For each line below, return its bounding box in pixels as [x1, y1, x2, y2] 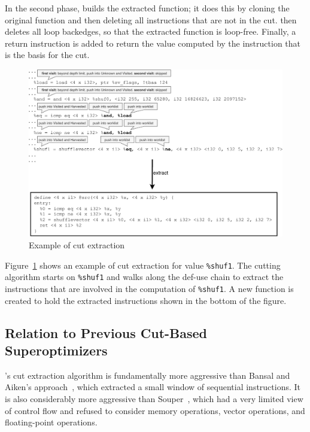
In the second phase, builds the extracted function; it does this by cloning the [5, 2, 290, 14]
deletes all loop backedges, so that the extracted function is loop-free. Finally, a [5, 25, 296, 38]
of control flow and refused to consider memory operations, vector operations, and [5, 404, 305, 416]
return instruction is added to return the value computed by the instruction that [5, 36, 301, 49]
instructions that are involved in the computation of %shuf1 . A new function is [5, 282, 294, 294]
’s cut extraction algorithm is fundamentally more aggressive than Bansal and [5, 369, 290, 381]
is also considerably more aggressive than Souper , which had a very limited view [5, 392, 303, 404]
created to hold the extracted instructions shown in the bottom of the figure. [5, 294, 287, 306]
